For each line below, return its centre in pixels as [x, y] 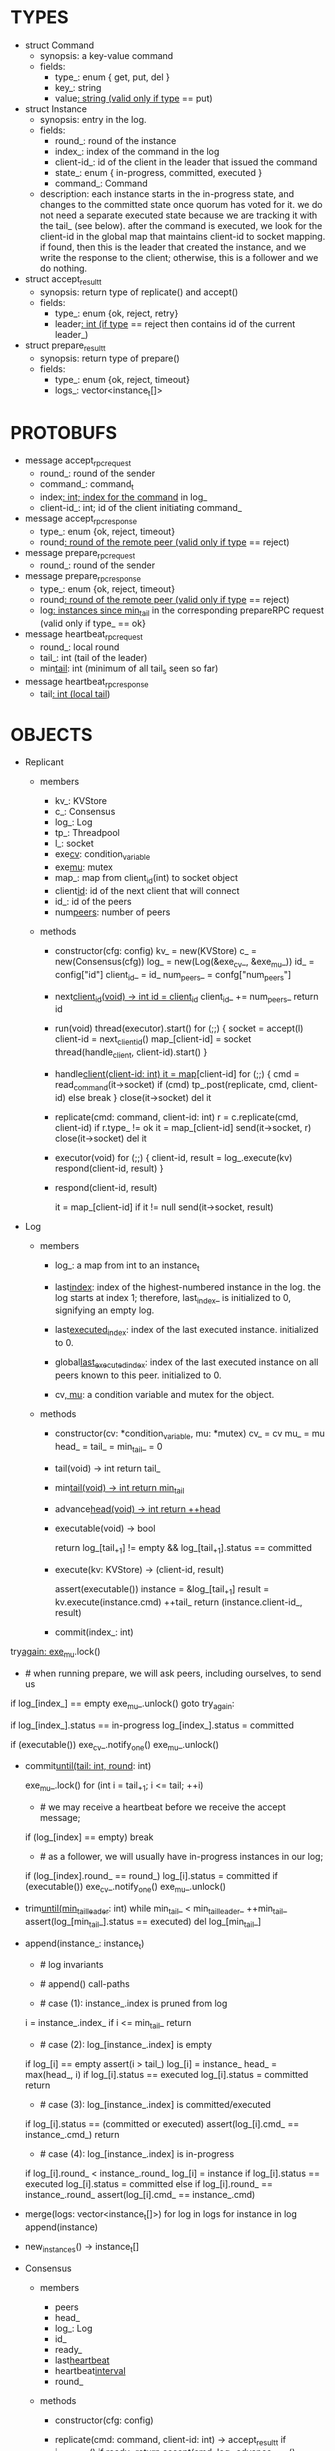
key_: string [78, 87]
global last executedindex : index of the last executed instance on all [186, 1363]
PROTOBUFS [64, 432]
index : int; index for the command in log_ [123, 497]
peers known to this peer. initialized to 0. [138, 1375]
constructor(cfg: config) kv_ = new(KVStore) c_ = [156, 950]
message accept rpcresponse [81, 519]
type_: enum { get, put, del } [112, 77]
